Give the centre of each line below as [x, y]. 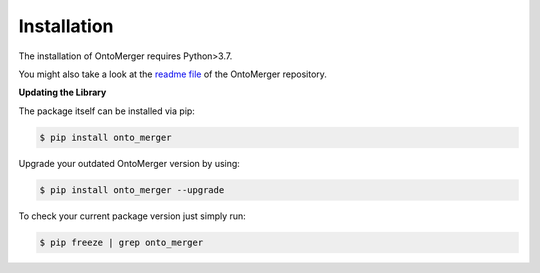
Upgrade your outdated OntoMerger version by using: [129, 163]
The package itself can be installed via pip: [106, 111]
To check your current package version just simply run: [132, 216]
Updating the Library [62, 92]
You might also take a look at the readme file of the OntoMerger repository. [172, 74]
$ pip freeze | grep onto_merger [121, 242]
